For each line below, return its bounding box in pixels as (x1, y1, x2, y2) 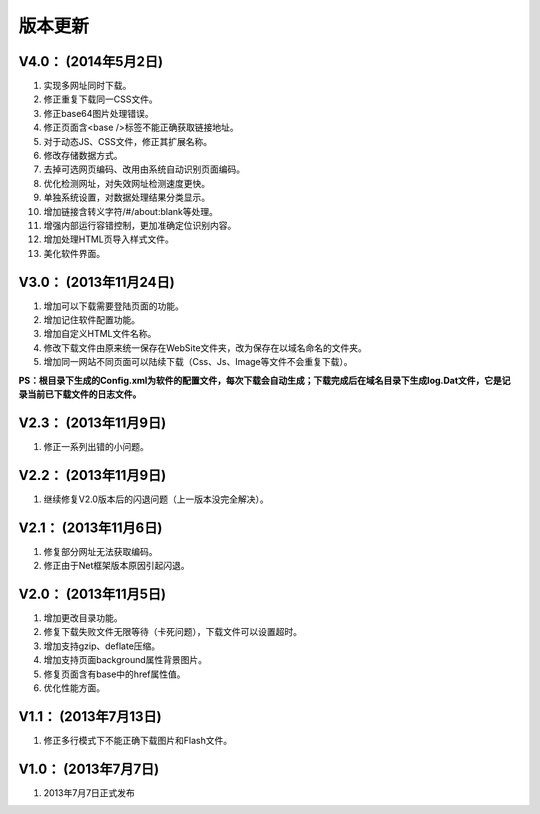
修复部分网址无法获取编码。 (43, 545, 158, 557)
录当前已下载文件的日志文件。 (18, 388, 142, 400)
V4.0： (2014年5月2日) (18, 53, 164, 70)
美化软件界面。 (43, 247, 105, 259)
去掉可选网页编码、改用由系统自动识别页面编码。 (43, 163, 245, 175)
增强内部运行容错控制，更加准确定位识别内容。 (43, 219, 237, 231)
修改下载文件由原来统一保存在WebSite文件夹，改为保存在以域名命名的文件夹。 (43, 341, 367, 354)
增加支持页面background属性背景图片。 (43, 654, 208, 666)
